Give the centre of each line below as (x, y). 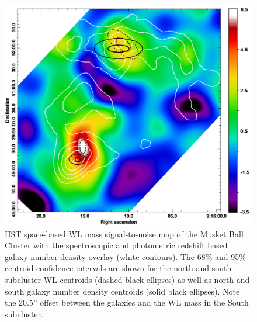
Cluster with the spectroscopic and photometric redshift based (116, 245)
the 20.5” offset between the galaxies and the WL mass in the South (127, 302)
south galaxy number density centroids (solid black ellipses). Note (122, 291)
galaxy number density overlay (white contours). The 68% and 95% (125, 256)
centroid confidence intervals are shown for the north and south (118, 268)
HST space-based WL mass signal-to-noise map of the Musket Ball (124, 233)
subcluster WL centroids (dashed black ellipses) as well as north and (127, 279)
